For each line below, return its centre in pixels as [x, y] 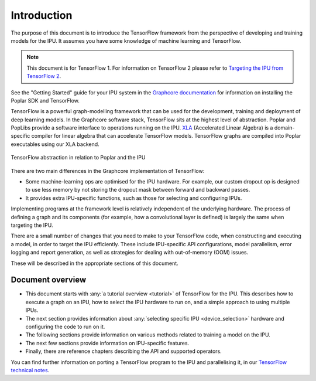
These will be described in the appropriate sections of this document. [95, 263]
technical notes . [30, 370]
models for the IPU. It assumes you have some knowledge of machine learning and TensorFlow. [126, 40]
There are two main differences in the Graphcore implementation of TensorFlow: [108, 171]
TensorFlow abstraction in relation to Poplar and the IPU [78, 158]
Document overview [49, 280]
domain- [284, 128]
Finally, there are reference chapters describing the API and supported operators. [123, 351]
